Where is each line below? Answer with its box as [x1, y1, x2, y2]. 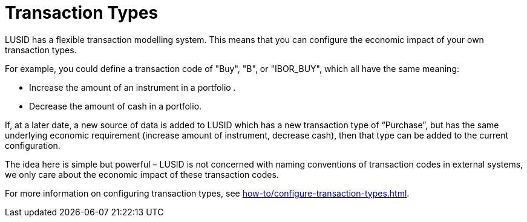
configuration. [5, 140, 61, 151]
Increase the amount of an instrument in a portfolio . [29, 82, 236, 93]
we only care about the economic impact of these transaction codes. [5, 169, 279, 180]
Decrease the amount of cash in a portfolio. [29, 100, 202, 111]
